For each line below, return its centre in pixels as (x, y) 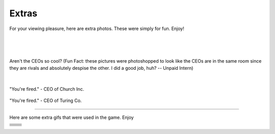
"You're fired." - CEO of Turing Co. (46, 101)
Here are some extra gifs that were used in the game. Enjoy (72, 117)
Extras (23, 13)
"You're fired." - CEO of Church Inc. (47, 89)
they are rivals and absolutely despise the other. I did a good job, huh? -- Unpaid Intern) (101, 68)
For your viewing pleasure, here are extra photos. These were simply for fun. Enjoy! (97, 29)
